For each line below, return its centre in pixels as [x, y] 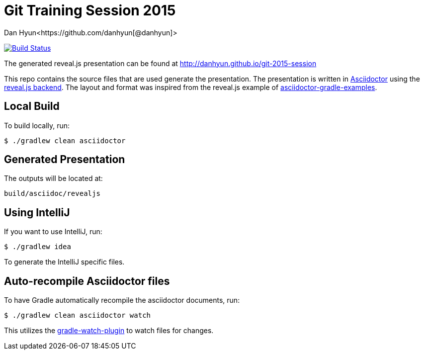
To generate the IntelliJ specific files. [64, 262]
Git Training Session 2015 [90, 10]
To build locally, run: [37, 125]
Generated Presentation [65, 160]
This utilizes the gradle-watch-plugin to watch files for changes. [109, 331]
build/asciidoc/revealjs [52, 194]
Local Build [32, 106]
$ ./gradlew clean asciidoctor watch [78, 315]
